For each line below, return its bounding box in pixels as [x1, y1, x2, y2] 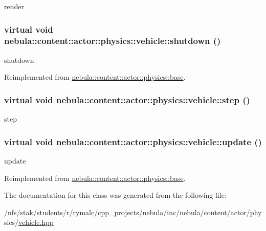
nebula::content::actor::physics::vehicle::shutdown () [4, 34, 221, 47]
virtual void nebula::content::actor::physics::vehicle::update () [4, 135, 262, 148]
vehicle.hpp [18, 217, 54, 227]
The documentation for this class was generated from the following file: [4, 190, 227, 200]
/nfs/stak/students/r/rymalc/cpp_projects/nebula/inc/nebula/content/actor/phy [4, 206, 262, 217]
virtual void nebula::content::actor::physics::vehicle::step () [4, 93, 250, 106]
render [4, 1, 24, 11]
